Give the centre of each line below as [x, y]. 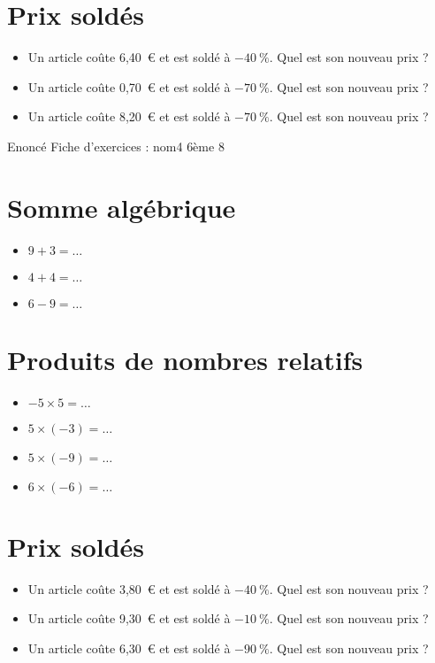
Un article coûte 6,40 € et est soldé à [129, 57]
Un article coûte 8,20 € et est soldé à [129, 116]
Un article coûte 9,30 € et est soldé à [129, 618]
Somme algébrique [122, 207]
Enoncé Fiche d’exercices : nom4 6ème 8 [116, 146]
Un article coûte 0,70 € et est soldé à [129, 86]
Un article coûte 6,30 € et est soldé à [129, 648]
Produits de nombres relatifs [185, 359]
